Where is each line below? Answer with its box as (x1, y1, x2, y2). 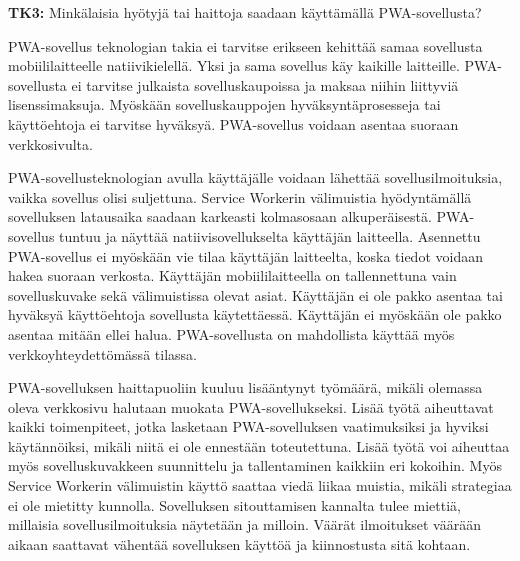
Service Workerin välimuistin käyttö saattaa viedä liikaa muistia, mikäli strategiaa (8, 475, 512, 496)
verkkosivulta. (8, 133, 93, 154)
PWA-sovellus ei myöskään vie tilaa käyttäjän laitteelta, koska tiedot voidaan (8, 245, 483, 266)
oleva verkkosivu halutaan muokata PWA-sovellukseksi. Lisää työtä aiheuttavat (8, 396, 494, 417)
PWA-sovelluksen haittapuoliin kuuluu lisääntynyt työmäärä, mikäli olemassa (8, 377, 483, 398)
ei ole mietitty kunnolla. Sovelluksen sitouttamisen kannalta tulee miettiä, (8, 494, 461, 515)
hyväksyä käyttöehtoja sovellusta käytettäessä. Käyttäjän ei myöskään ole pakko (8, 304, 502, 325)
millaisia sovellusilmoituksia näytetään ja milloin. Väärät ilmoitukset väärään (8, 514, 481, 535)
